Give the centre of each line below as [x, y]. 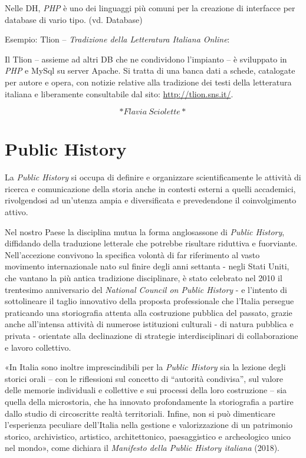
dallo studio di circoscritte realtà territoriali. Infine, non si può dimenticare [140, 413]
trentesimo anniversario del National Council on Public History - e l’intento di [146, 289]
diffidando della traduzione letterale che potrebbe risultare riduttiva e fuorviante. [151, 243]
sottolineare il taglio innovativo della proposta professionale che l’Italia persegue [149, 301]
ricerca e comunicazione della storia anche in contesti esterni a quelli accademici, [150, 188]
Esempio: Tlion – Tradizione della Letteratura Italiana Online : [117, 39]
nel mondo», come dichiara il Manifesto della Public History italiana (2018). [142, 448]
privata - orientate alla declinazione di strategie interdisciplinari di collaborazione [152, 335]
